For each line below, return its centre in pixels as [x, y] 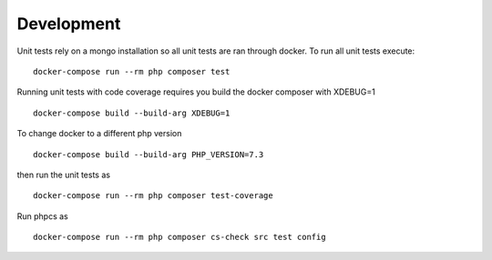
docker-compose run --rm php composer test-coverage [153, 196]
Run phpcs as [42, 216]
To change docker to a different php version [99, 134]
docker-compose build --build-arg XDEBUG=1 [132, 113]
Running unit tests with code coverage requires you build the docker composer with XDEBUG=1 [196, 92]
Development [69, 24]
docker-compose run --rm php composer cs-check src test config [180, 237]
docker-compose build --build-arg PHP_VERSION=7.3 [149, 154]
